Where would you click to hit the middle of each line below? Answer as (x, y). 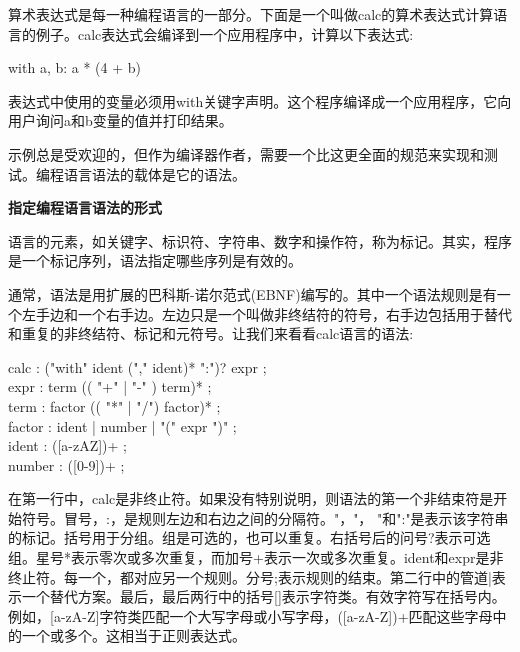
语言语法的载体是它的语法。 (154, 173)
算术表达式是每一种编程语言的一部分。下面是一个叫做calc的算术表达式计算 (251, 14)
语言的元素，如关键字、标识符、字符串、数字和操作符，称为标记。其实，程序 (260, 240)
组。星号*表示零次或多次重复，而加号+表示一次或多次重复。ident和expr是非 (256, 557)
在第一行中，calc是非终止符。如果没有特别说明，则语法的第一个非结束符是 (251, 498)
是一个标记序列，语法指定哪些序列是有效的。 (155, 260)
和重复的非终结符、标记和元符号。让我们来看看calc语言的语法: (211, 333)
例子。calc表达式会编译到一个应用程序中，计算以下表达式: (224, 33)
